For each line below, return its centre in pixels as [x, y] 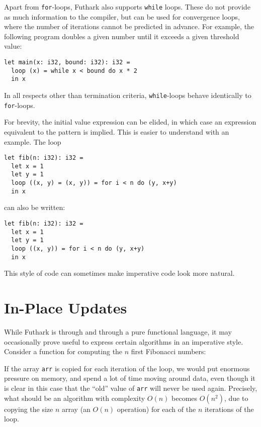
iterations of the [229, 409]
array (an [76, 409]
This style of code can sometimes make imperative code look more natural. [119, 273]
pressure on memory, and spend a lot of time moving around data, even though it [130, 378]
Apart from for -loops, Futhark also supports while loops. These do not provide [127, 7]
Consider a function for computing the [63, 351]
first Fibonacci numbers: [168, 351]
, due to [236, 398]
